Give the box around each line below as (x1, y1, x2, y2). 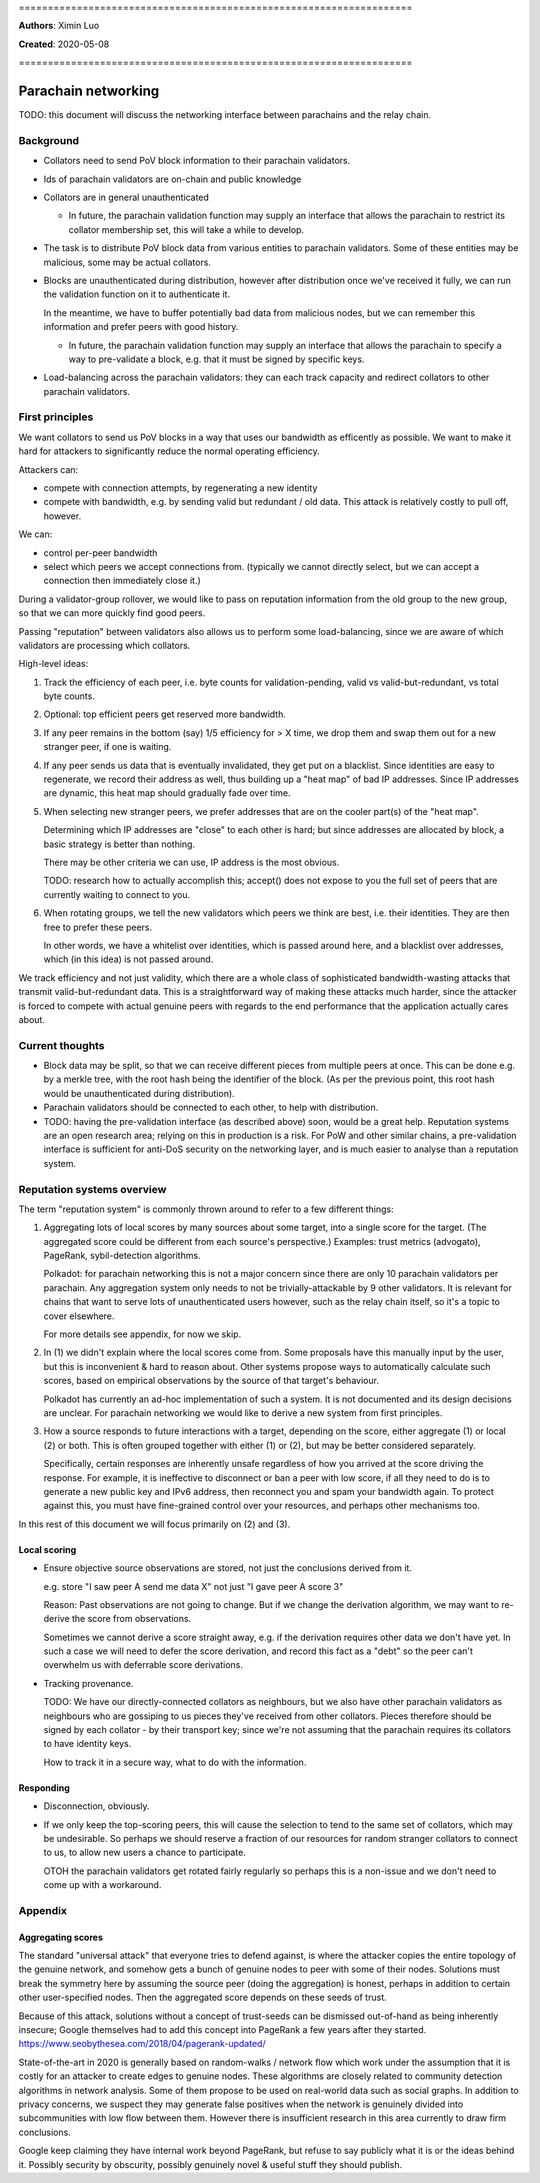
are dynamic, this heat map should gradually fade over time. (43, 787, 291, 799)
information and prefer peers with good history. (43, 321, 239, 333)
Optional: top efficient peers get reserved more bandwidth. (43, 708, 287, 720)
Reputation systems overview (18, 1182, 167, 1196)
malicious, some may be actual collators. (43, 256, 212, 268)
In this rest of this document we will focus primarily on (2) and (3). (18, 1518, 291, 1530)
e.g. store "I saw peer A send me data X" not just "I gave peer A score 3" (43, 1580, 344, 1592)
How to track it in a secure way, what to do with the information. (43, 1756, 307, 1768)
